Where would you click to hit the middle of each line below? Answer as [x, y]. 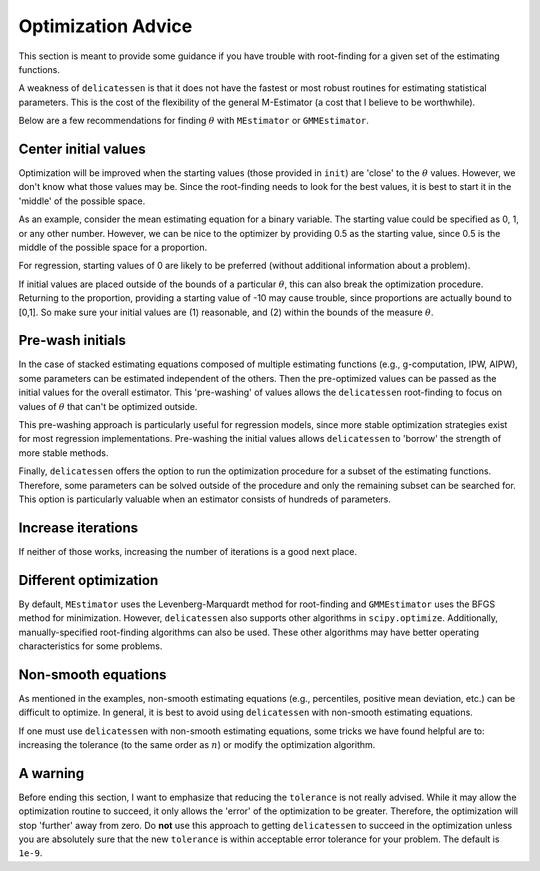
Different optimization [88, 580]
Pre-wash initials [72, 340]
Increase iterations [78, 527]
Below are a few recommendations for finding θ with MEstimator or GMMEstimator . [193, 121]
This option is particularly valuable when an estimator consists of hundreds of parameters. [205, 499]
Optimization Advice [105, 26]
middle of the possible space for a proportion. [113, 247]
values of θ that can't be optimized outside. [108, 406]
